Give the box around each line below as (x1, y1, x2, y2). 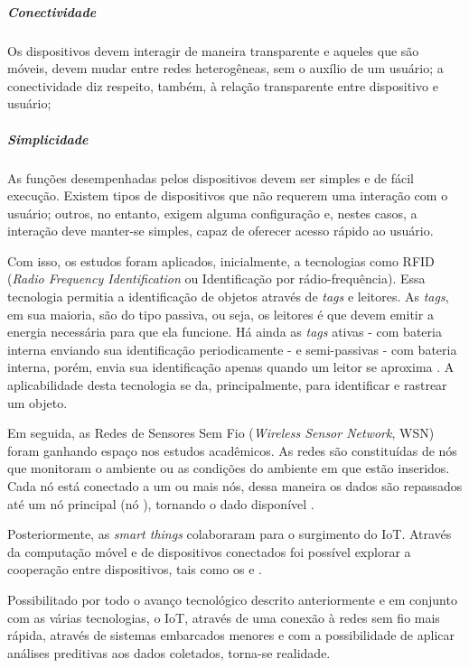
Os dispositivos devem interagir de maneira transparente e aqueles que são (7, 41, 419, 60)
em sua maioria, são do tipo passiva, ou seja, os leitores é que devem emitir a (7, 304, 434, 323)
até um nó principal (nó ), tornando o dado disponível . (7, 494, 314, 513)
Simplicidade (7, 129, 89, 148)
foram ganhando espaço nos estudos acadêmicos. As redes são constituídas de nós (7, 441, 457, 459)
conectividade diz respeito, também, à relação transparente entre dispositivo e (7, 76, 438, 95)
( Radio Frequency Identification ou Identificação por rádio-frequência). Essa (7, 269, 426, 288)
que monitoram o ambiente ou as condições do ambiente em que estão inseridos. (7, 459, 450, 478)
